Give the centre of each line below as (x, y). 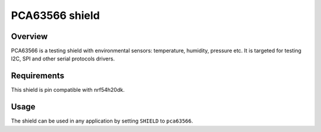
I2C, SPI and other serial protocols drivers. (63, 59)
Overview (29, 36)
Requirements (38, 76)
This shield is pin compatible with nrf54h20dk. (68, 90)
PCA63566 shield (56, 15)
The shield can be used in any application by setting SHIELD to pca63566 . (102, 121)
